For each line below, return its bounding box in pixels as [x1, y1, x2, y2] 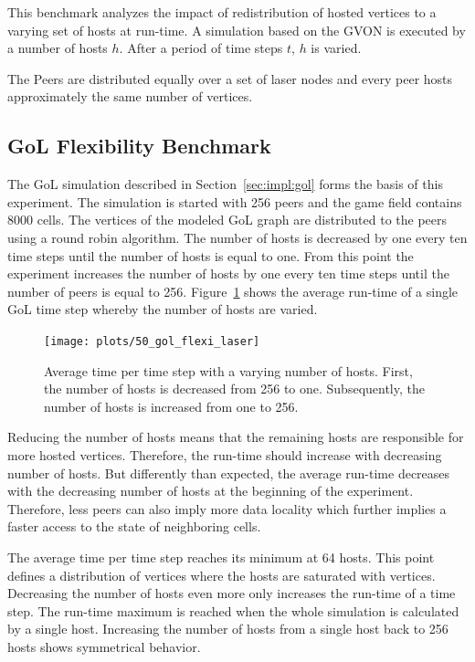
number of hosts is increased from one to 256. [44, 396, 299, 415]
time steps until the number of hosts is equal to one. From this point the [7, 246, 414, 265]
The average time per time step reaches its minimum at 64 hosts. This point [7, 547, 435, 566]
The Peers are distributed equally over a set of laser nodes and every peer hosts [7, 68, 453, 88]
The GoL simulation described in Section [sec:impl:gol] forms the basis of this [7, 174, 443, 194]
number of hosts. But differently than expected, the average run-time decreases [7, 463, 450, 482]
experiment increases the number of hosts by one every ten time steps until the [7, 264, 449, 283]
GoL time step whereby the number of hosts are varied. [7, 299, 318, 319]
